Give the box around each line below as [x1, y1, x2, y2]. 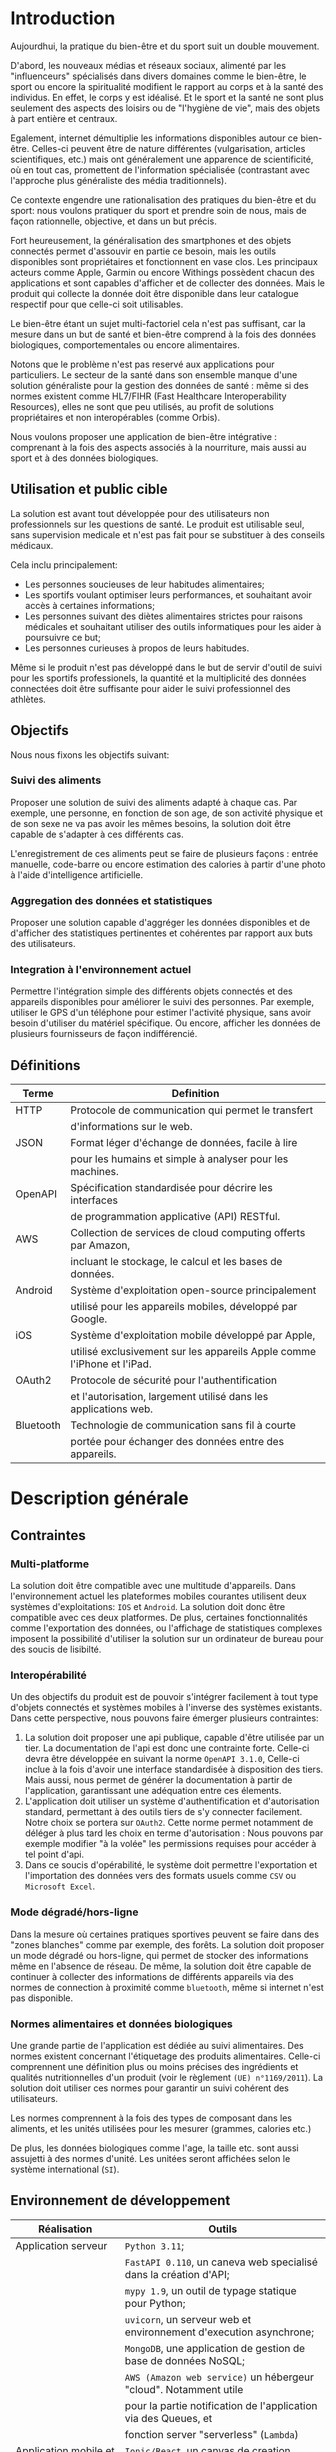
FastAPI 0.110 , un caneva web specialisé [124, 2255, 318, 2269]
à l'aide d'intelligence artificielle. [10, 868, 144, 881]
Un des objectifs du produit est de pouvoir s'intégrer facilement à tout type [10, 1691, 319, 1703]
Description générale [10, 1487, 189, 1510]
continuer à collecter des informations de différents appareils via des [10, 1970, 294, 1982]
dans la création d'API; [124, 2267, 230, 2281]
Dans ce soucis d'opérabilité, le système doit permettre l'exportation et [24, 1859, 318, 1871]
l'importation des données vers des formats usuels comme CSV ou [24, 1870, 297, 1882]
